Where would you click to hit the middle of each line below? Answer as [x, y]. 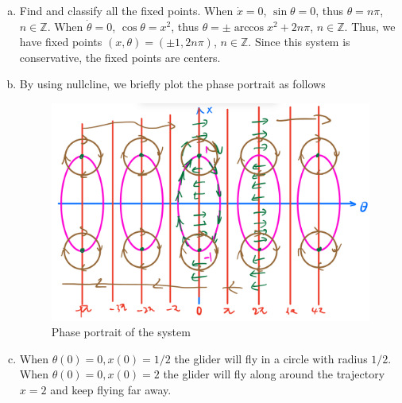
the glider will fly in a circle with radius [271, 358]
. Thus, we [370, 26]
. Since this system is [299, 42]
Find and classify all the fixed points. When [126, 10]
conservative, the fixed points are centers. [120, 57]
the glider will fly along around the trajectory [274, 374]
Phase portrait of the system [121, 332]
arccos [249, 27]
